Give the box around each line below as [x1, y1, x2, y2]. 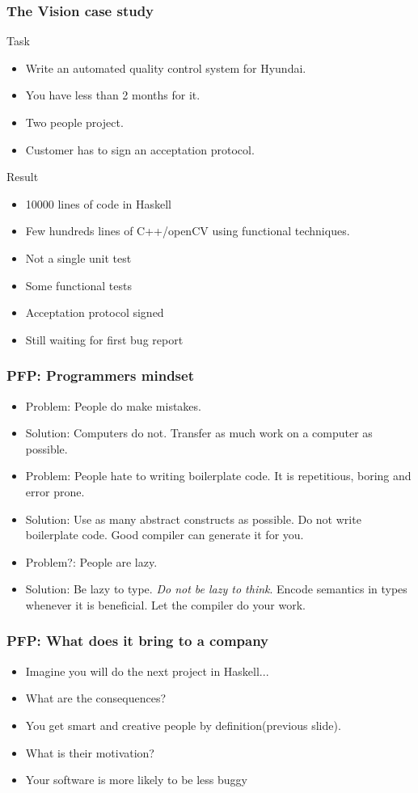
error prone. [25, 483, 85, 500]
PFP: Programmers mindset [6, 365, 194, 386]
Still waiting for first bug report [25, 331, 184, 348]
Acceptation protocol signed [25, 304, 164, 321]
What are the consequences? [25, 690, 167, 707]
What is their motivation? [25, 744, 154, 761]
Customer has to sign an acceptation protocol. [25, 141, 255, 158]
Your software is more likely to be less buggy [25, 771, 247, 788]
